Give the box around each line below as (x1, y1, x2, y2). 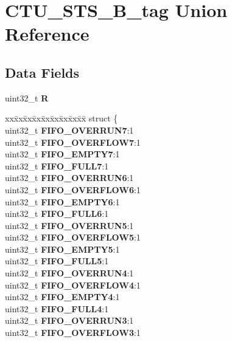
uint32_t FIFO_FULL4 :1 (5, 302, 109, 315)
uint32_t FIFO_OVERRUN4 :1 (5, 267, 134, 279)
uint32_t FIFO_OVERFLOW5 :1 (5, 231, 141, 244)
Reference (5, 21, 90, 46)
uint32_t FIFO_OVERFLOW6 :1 (5, 183, 141, 196)
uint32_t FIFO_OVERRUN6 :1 (5, 171, 134, 184)
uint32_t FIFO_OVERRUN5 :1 (5, 219, 134, 231)
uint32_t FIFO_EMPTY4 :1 (5, 290, 120, 303)
